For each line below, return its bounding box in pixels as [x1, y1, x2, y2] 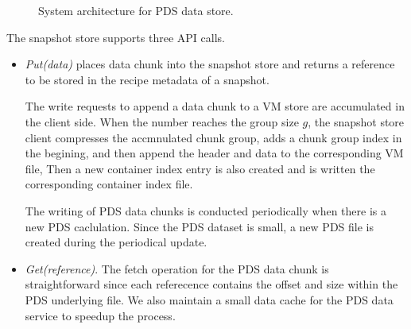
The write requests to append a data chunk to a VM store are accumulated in [25, 98, 405, 114]
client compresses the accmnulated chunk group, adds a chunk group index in [25, 129, 402, 145]
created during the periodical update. [25, 234, 207, 250]
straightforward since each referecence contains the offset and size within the [25, 276, 398, 292]
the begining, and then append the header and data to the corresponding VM [25, 145, 404, 161]
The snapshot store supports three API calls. [6, 29, 225, 45]
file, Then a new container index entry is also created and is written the [25, 160, 375, 176]
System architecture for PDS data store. [38, 2, 234, 18]
